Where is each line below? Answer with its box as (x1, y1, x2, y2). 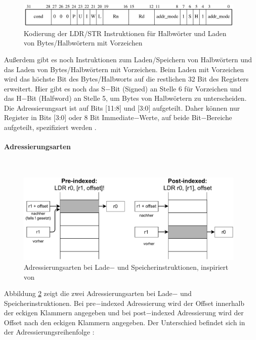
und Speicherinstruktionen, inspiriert (117, 261, 228, 272)
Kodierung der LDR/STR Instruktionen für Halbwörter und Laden (24, 28, 227, 38)
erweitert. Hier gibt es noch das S (4, 83, 105, 93)
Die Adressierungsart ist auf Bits (4, 102, 103, 113)
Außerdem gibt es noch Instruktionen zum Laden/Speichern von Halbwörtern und (4, 54, 252, 64)
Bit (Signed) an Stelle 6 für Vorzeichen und (110, 83, 242, 93)
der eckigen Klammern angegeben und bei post (4, 307, 146, 318)
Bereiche (206, 112, 232, 123)
